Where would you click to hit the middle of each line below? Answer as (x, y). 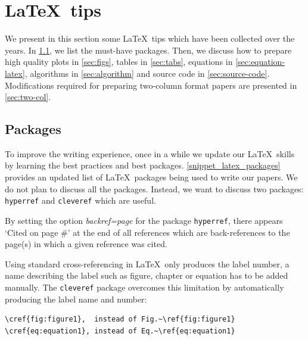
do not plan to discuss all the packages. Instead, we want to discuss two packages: (154, 188)
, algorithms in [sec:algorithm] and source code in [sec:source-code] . (147, 73)
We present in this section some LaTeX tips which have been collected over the (150, 38)
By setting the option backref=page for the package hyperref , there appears (144, 220)
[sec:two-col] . (28, 97)
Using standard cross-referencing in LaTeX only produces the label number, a (147, 263)
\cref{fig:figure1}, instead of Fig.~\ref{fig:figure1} (120, 319)
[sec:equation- (260, 62)
